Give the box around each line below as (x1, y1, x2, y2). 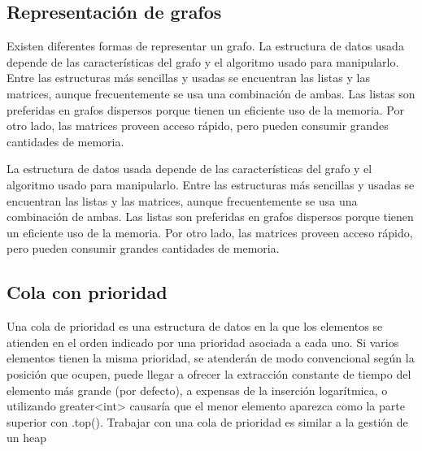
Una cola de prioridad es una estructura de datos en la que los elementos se (7, 318, 383, 335)
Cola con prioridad (7, 280, 167, 305)
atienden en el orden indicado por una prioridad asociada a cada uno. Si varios (7, 333, 399, 350)
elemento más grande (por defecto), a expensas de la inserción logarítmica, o (7, 381, 388, 398)
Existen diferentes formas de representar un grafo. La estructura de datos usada (7, 37, 404, 54)
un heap (7, 429, 47, 446)
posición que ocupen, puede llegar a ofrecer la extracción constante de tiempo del (7, 365, 411, 382)
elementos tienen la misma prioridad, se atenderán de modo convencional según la (7, 349, 415, 366)
